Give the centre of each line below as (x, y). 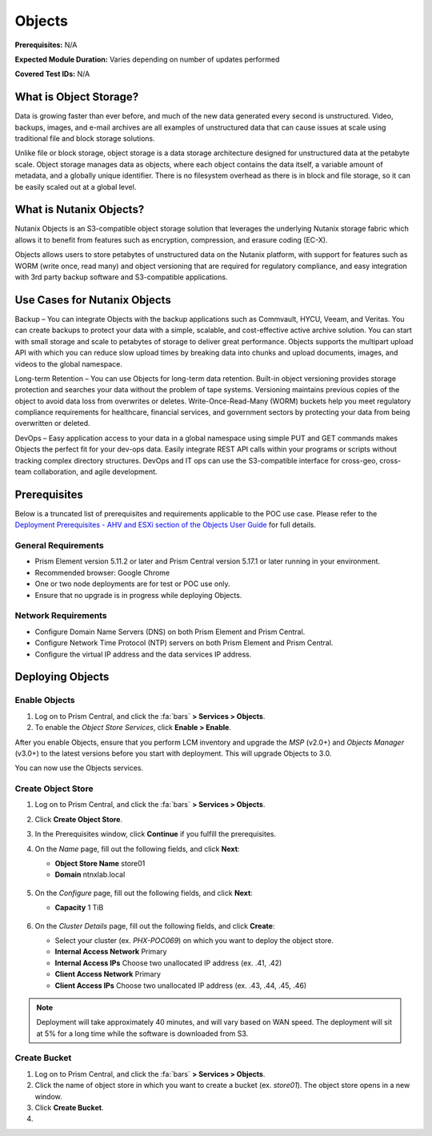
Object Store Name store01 (100, 863)
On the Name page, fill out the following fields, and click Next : (137, 849)
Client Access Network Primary (108, 974)
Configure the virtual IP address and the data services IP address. (143, 654)
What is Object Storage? (77, 97)
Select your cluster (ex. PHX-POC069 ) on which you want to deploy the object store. (194, 940)
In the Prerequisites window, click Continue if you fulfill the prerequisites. (155, 834)
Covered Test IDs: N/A (52, 74)
